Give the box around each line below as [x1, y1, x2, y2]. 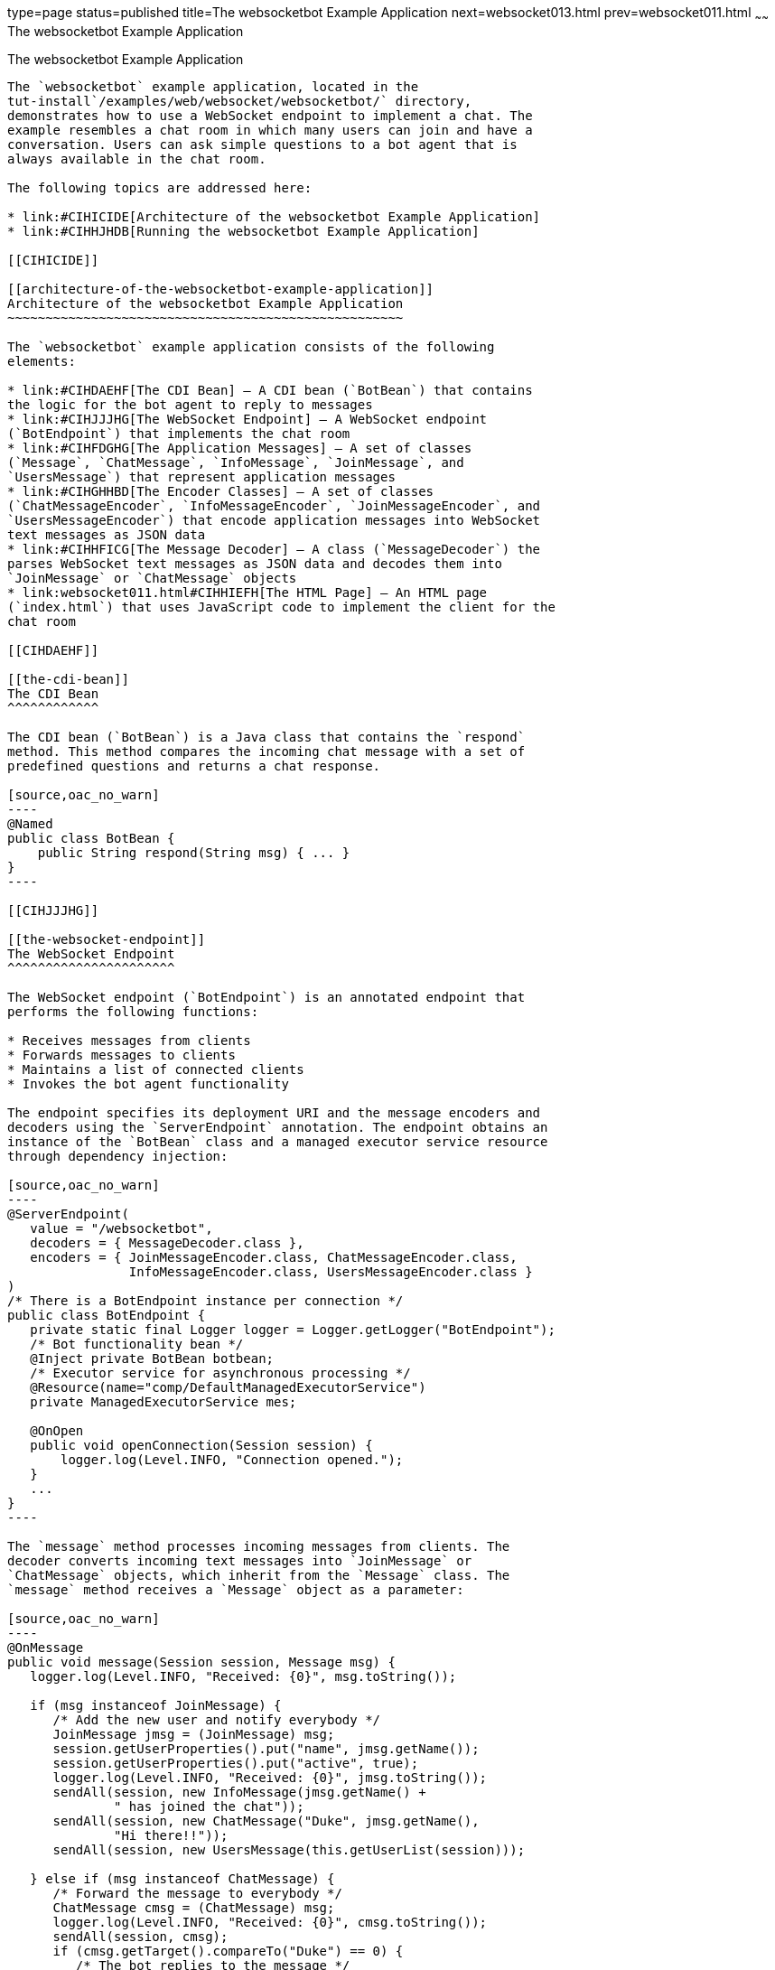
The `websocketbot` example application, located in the [7, 79, 419, 94]
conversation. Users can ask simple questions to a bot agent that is [7, 136, 518, 152]
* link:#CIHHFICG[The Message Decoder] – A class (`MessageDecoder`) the [7, 541, 541, 556]
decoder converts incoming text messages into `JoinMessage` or [7, 1553, 472, 1568]
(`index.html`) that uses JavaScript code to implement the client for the [7, 599, 556, 614]
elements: [7, 353, 76, 369]
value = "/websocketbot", [30, 1220, 213, 1236]
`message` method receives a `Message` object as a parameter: [7, 1582, 464, 1597]
